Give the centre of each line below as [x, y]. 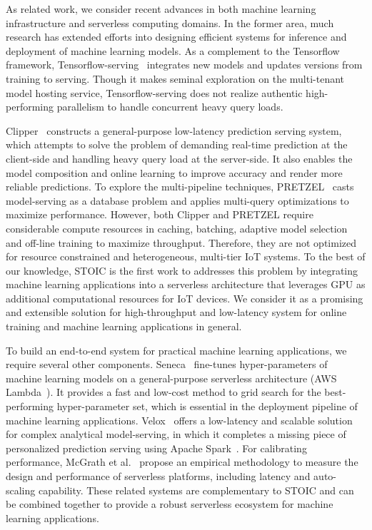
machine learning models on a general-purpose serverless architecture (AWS [171, 378]
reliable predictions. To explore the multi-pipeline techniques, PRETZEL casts [180, 187]
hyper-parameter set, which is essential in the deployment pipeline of [207, 406]
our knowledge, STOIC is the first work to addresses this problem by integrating [182, 270]
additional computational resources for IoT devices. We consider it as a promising [185, 298]
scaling [21, 490]
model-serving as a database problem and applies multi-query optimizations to [177, 200]
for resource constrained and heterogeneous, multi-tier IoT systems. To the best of [186, 256]
